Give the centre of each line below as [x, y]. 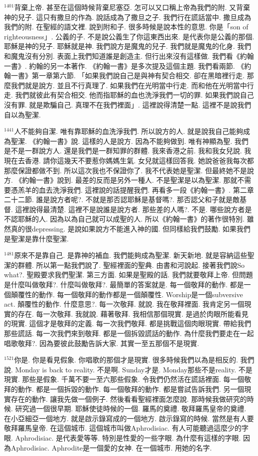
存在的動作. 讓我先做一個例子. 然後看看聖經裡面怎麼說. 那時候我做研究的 [129, 399]
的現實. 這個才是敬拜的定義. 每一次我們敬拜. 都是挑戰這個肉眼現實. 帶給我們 [128, 323]
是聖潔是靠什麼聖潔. [36, 238]
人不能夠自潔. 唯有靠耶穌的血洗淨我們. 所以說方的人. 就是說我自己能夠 [129, 131]
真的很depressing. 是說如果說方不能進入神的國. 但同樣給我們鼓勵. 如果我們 [130, 229]
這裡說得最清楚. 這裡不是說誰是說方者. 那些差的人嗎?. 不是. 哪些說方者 [130, 209]
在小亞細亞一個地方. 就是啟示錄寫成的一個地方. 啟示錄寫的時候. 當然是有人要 [129, 418]
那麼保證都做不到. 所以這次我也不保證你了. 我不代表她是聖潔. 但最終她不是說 [129, 170]
